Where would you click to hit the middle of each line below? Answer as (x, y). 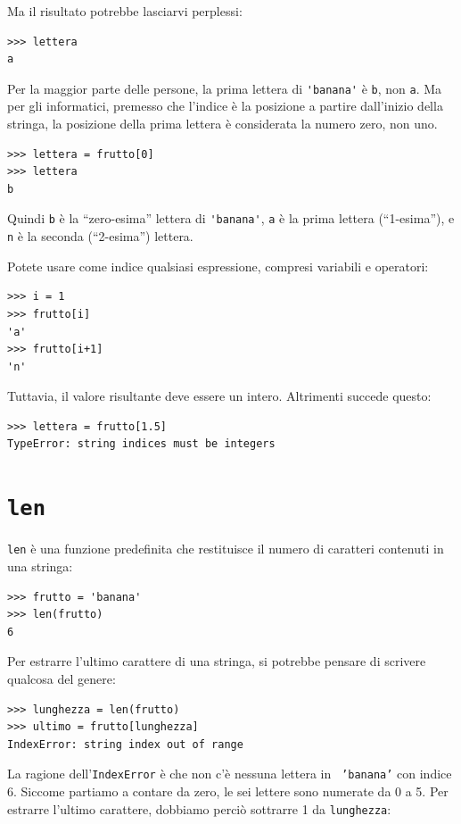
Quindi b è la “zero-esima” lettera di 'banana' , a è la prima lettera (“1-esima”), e (231, 218)
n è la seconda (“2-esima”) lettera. (100, 236)
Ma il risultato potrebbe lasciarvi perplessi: (125, 11)
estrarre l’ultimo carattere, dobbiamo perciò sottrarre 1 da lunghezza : (199, 808)
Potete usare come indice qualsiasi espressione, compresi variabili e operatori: (218, 266)
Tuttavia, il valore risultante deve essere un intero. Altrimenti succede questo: (219, 396)
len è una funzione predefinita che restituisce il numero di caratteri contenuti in (226, 549)
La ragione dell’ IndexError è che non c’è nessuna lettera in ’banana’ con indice (230, 774)
